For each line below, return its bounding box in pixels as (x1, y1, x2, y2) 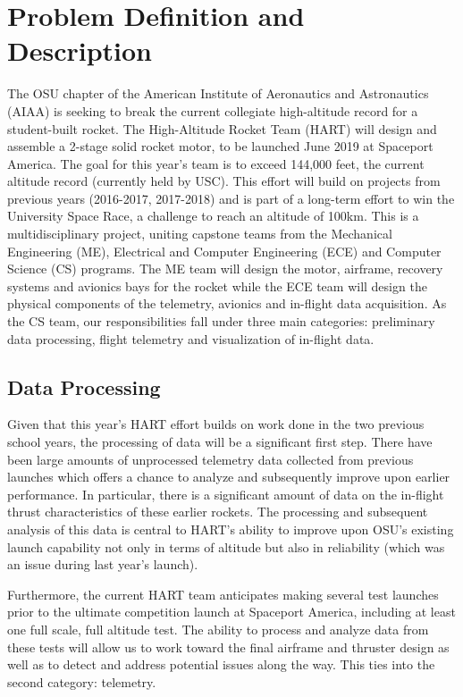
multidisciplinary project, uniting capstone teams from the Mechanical (7, 224, 392, 243)
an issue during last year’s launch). (7, 555, 198, 574)
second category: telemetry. (7, 672, 156, 691)
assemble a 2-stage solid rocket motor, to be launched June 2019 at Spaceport (7, 137, 434, 155)
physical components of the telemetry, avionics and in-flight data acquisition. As (7, 294, 447, 313)
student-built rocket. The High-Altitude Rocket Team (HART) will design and (7, 119, 437, 138)
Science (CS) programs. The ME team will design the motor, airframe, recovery (7, 259, 443, 278)
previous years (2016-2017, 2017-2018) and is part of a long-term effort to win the (7, 189, 455, 207)
